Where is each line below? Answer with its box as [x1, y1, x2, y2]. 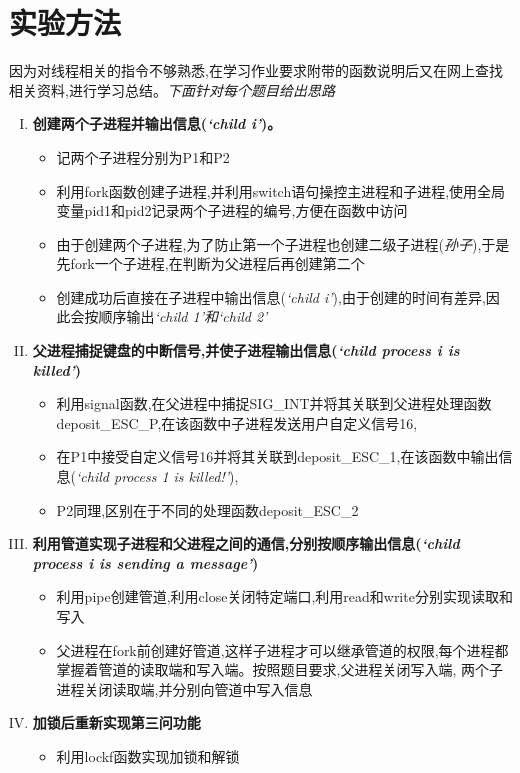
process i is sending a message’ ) [32, 552, 259, 573]
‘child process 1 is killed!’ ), [76, 466, 239, 487]
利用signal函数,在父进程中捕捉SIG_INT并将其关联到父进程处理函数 [56, 393, 492, 414]
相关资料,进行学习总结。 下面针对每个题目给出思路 [9, 79, 335, 100]
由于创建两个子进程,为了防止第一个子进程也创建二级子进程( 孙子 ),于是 [56, 233, 510, 254]
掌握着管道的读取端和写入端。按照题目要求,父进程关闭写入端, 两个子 [56, 659, 504, 680]
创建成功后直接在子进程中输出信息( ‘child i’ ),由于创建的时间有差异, [56, 286, 486, 307]
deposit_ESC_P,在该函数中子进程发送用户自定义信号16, [56, 412, 418, 433]
